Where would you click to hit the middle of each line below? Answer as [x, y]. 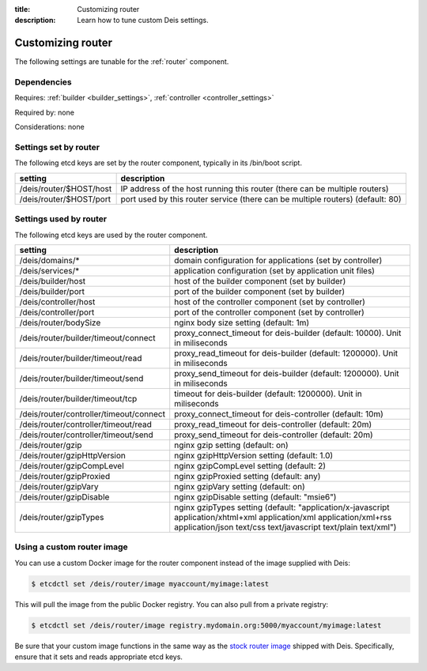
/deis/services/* [49, 270]
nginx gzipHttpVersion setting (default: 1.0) [254, 455]
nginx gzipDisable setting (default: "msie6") [255, 496]
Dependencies [43, 82]
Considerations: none [49, 127]
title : [23, 9]
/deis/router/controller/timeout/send [86, 435]
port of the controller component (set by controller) [270, 312]
